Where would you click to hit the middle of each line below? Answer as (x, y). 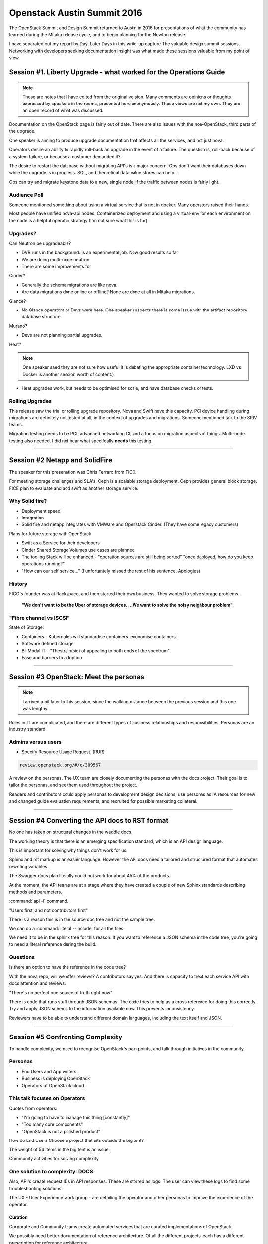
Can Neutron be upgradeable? (40, 243)
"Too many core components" (52, 1124)
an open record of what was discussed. (63, 110)
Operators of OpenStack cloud (53, 1085)
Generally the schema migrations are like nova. (69, 285)
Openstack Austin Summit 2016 (76, 13)
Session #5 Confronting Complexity (66, 1037)
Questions (22, 957)
